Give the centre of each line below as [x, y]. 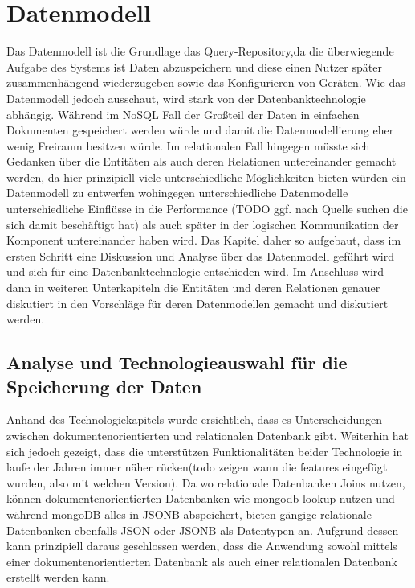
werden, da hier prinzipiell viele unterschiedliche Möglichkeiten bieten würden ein [206, 177]
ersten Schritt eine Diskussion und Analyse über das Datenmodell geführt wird [200, 255]
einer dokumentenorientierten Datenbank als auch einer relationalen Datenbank [202, 561]
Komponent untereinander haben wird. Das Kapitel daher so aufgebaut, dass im [204, 240]
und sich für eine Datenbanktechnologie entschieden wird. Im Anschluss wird [195, 271]
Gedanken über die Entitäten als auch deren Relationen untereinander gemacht [201, 161]
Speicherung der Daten [104, 386]
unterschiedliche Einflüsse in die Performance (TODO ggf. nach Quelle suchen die [207, 209]
